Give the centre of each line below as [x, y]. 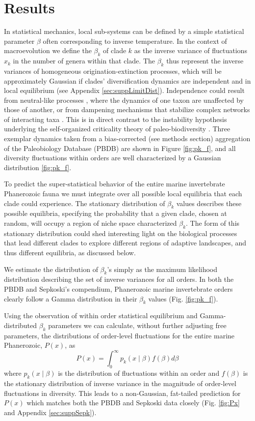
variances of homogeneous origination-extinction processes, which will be [113, 71]
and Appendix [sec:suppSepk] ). [50, 412]
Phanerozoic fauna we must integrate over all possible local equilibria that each [123, 194]
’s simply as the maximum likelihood [162, 269]
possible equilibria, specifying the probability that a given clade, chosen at [115, 213]
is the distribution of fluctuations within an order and [139, 373]
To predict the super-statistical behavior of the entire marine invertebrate [115, 184]
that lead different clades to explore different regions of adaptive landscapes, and [125, 243]
